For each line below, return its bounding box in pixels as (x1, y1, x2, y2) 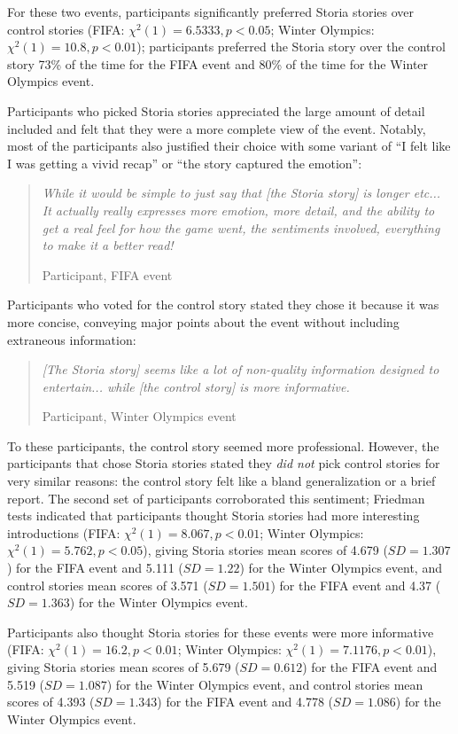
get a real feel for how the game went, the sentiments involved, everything (42, 218, 440, 237)
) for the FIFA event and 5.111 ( (7, 558, 183, 577)
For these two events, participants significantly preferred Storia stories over (7, 3, 415, 20)
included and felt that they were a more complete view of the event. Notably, (7, 119, 426, 137)
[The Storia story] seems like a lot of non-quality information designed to (42, 360, 439, 379)
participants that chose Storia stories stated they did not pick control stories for (7, 454, 440, 472)
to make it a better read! (42, 236, 174, 254)
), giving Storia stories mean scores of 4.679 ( (143, 541, 388, 559)
